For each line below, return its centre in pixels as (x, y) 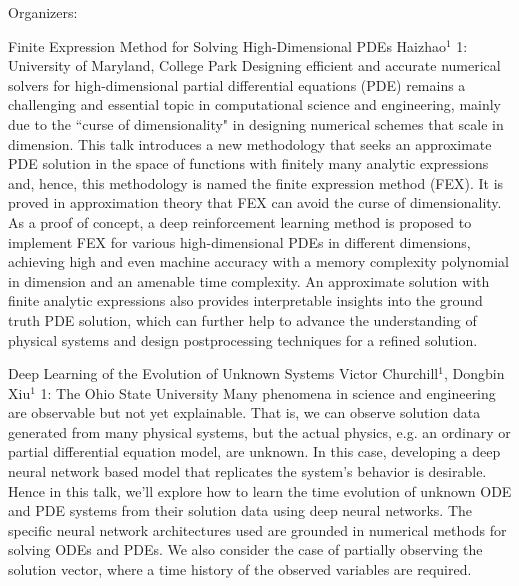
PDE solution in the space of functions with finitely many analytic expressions (248, 163)
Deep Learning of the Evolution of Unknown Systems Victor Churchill (223, 373)
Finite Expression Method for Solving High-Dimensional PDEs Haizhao (227, 45)
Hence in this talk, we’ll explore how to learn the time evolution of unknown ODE (260, 490)
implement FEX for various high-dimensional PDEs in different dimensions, (239, 241)
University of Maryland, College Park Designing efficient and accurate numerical (254, 65)
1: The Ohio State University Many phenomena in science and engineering (268, 392)
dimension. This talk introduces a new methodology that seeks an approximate (250, 143)
